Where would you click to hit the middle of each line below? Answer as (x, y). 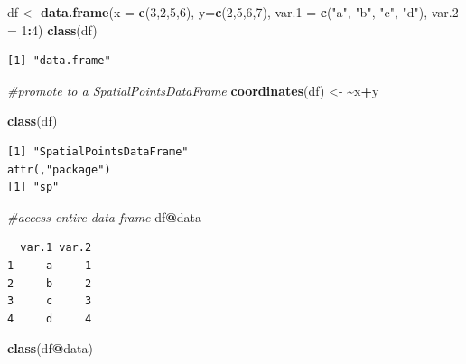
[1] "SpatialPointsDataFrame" (98, 151)
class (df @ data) (50, 348)
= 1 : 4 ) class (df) (52, 29)
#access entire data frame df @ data (105, 216)
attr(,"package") (59, 169)
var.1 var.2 (56, 248)
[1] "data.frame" (59, 61)
